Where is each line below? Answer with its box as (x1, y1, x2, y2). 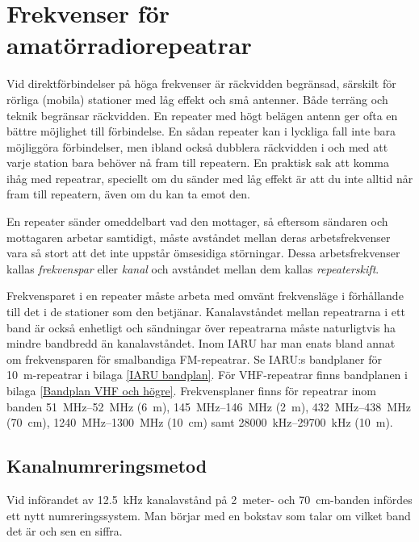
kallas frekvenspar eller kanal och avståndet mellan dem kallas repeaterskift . (6, 260, 379, 277)
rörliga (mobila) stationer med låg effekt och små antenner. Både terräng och (6, 90, 388, 107)
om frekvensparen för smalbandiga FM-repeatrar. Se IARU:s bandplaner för (6, 350, 382, 367)
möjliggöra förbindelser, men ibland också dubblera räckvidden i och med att (6, 138, 388, 155)
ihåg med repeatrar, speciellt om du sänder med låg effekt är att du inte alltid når (6, 169, 413, 186)
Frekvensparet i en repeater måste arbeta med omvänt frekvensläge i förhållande (6, 287, 404, 304)
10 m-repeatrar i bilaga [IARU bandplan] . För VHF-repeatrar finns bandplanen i (6, 366, 408, 383)
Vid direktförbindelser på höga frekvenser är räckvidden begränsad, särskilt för (6, 75, 396, 92)
